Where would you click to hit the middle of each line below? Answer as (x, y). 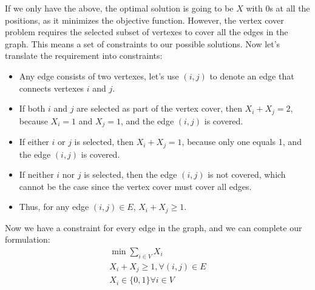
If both (32, 108)
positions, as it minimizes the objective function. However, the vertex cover (144, 20)
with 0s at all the (278, 8)
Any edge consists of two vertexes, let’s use (99, 76)
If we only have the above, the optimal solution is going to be (119, 8)
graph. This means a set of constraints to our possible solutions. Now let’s (143, 43)
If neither (36, 174)
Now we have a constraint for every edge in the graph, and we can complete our (154, 227)
